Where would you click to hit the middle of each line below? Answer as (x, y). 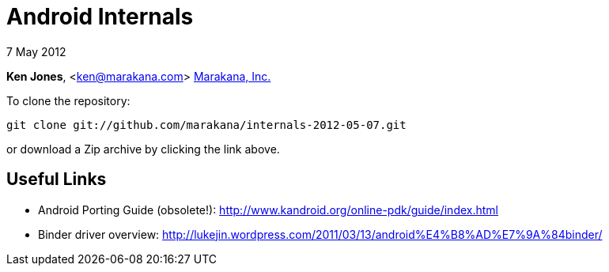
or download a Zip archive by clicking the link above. (143, 149)
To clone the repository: (68, 100)
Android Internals (100, 17)
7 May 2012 (36, 51)
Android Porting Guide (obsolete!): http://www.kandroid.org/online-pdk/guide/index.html (268, 210)
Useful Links (57, 179)
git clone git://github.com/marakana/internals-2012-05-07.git (206, 125)
